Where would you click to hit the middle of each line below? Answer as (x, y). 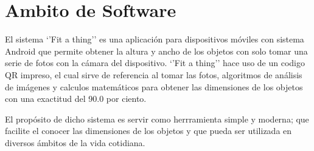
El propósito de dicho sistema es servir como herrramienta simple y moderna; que (157, 119)
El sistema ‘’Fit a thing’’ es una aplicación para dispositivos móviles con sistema (155, 39)
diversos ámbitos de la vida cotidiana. (75, 142)
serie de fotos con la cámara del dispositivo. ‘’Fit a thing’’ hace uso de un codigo (155, 63)
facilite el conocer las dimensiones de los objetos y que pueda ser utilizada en (148, 131)
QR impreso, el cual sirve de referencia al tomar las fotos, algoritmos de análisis (154, 74)
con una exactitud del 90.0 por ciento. (76, 99)
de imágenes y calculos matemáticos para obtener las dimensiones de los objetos (154, 86)
